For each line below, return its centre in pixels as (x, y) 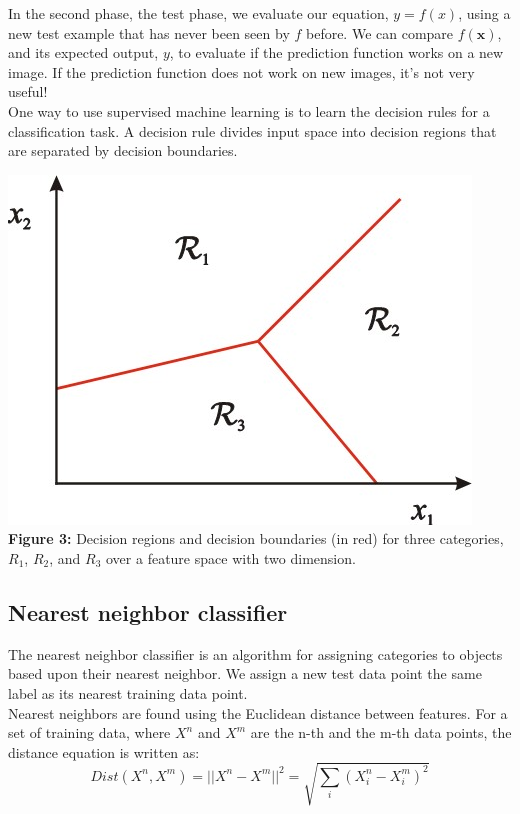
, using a (484, 13)
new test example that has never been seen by (149, 32)
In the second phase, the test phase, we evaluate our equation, (198, 13)
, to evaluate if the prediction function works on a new (336, 52)
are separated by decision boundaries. (123, 150)
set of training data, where (89, 732)
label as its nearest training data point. (128, 692)
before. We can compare (379, 32)
